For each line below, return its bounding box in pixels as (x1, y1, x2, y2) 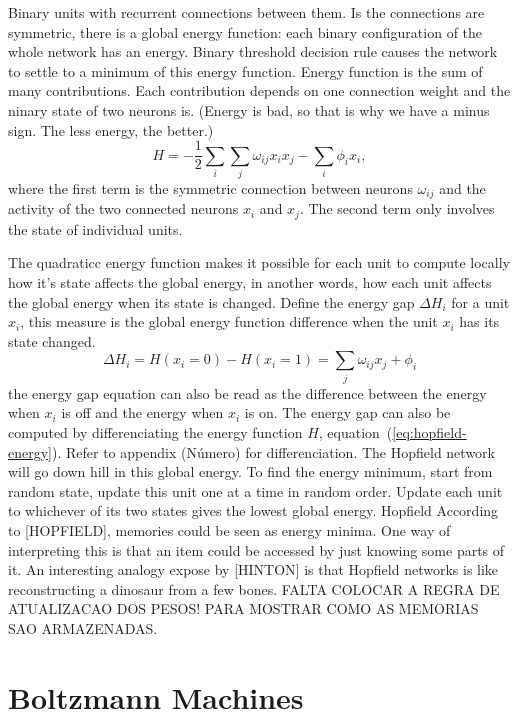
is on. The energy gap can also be (244, 402, 451, 423)
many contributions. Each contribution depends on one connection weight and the (8, 80, 511, 101)
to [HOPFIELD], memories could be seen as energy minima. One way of (8, 519, 451, 540)
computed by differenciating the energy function (8, 421, 303, 442)
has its (459, 311, 500, 332)
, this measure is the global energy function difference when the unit (20, 311, 438, 332)
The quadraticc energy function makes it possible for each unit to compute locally (8, 252, 511, 273)
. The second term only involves (299, 198, 495, 219)
